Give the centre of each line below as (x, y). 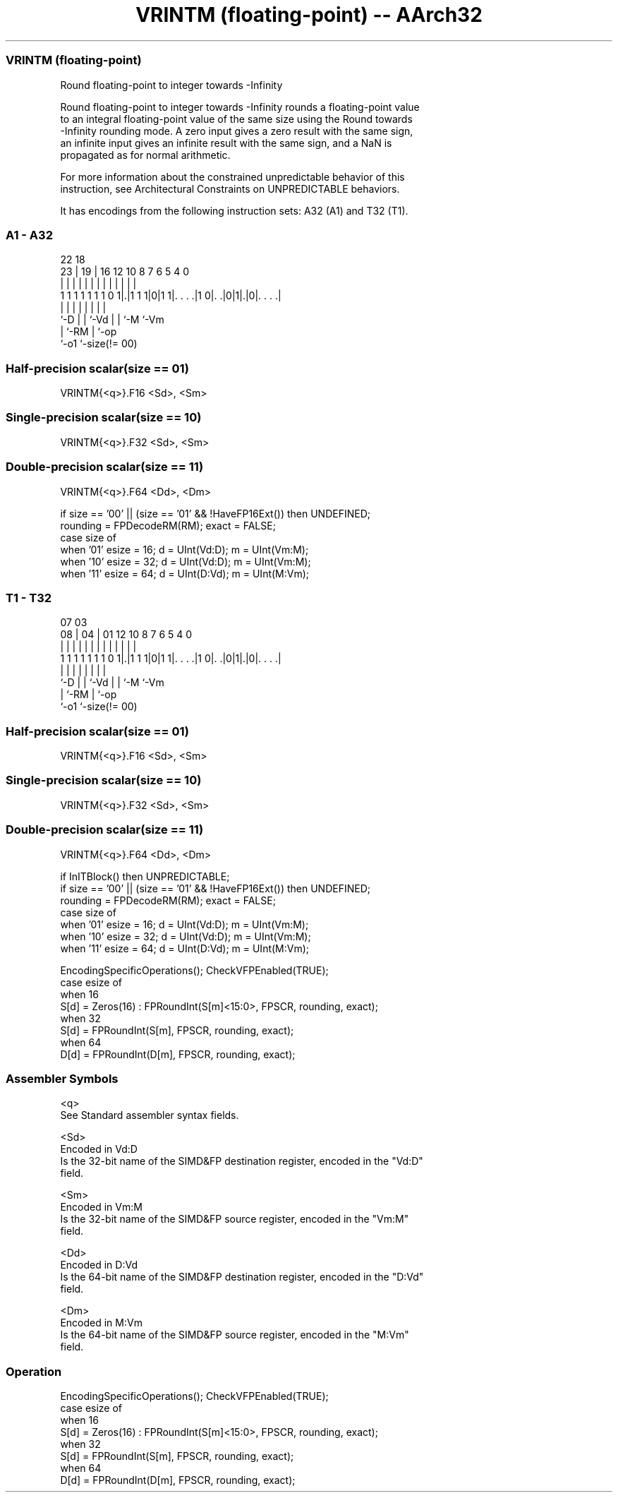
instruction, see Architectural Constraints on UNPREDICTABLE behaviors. (230, 188)
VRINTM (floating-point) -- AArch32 (309, 15)
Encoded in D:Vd (99, 1265)
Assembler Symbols (62, 1078)
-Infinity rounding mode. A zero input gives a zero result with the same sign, (237, 131)
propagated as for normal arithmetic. (145, 155)
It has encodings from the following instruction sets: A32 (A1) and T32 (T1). (234, 210)
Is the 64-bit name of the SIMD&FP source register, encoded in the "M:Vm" (235, 1335)
